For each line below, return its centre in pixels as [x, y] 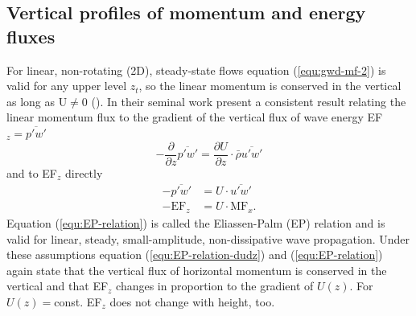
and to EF [32, 172]
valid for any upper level [67, 86]
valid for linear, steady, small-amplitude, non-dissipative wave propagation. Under [208, 238]
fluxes [31, 36]
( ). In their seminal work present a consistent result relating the [249, 101]
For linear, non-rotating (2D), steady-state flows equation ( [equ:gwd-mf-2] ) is [196, 70]
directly [84, 172]
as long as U [37, 101]
